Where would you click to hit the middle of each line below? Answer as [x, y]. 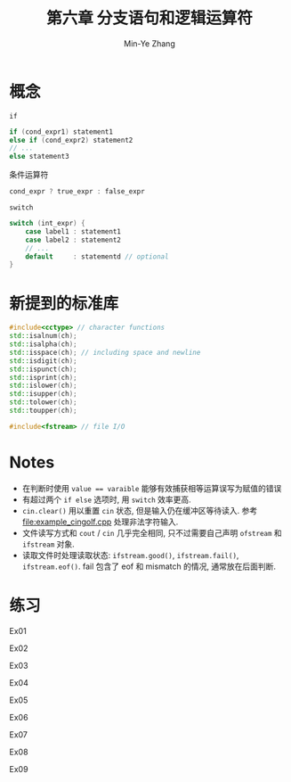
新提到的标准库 [64, 303]
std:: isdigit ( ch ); [43, 361]
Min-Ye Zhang [150, 43]
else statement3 [39, 157]
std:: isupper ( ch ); [43, 394]
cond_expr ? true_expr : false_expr [77, 192]
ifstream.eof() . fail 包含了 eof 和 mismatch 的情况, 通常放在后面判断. [149, 566]
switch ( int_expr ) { [48, 224]
